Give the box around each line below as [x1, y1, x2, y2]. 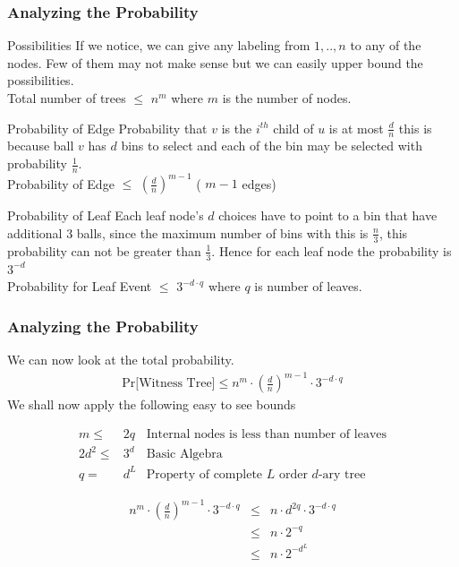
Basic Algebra [146, 448, 223, 461]
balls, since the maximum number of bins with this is [76, 223, 369, 242]
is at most [328, 118, 384, 137]
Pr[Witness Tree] [122, 377, 216, 391]
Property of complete [146, 468, 263, 481]
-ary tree [318, 468, 366, 481]
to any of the [350, 36, 421, 55]
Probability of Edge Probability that [7, 118, 208, 137]
